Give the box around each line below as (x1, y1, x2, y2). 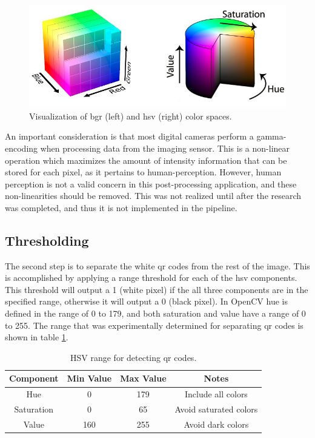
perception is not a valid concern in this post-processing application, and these (5, 177, 297, 190)
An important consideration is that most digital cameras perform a (5, 130, 254, 143)
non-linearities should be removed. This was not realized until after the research (5, 189, 302, 202)
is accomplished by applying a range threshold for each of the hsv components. (5, 271, 297, 284)
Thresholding (5, 231, 89, 249)
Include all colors (184, 388, 248, 400)
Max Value (120, 372, 167, 385)
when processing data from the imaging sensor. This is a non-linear (40, 141, 290, 154)
